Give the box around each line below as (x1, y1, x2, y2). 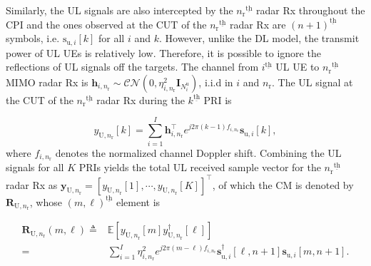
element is (116, 194, 161, 209)
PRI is (203, 92, 232, 107)
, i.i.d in (198, 74, 233, 89)
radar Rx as (6, 177, 58, 192)
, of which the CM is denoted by (212, 177, 354, 192)
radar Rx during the (96, 92, 185, 107)
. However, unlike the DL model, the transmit (158, 31, 360, 46)
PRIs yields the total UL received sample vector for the (78, 160, 321, 175)
